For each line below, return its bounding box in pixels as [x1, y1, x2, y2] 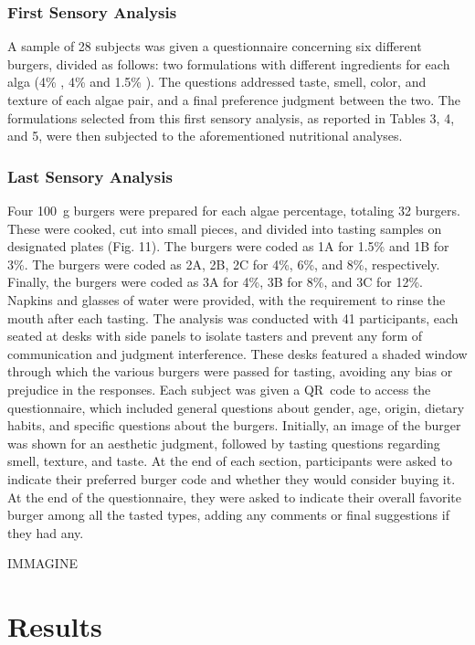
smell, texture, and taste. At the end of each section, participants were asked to [7, 451, 452, 471]
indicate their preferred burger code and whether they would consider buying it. [7, 469, 456, 488]
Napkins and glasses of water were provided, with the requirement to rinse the [7, 290, 446, 309]
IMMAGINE [7, 554, 78, 573]
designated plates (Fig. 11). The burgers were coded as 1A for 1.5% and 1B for [7, 237, 449, 256]
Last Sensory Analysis [7, 164, 173, 187]
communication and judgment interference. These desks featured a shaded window [7, 344, 468, 363]
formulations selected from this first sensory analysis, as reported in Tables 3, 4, [7, 108, 455, 127]
